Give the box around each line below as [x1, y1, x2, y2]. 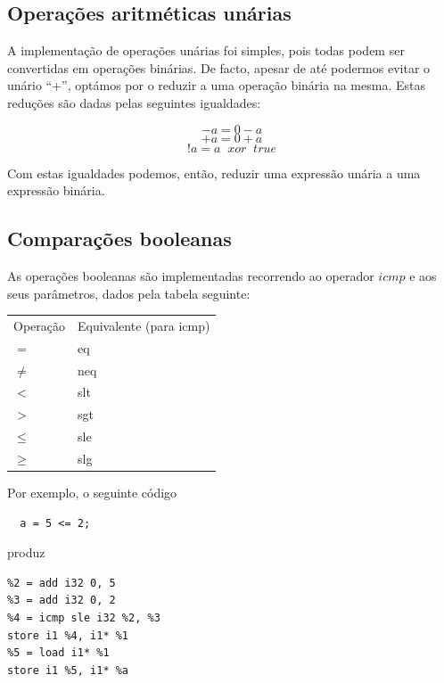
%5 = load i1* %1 [7, 646, 110, 660]
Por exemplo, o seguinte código [7, 483, 177, 502]
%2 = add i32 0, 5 [7, 576, 116, 589]
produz [7, 543, 45, 562]
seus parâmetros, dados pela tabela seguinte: [7, 284, 251, 302]
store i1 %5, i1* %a [7, 663, 129, 677]
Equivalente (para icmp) [78, 316, 210, 334]
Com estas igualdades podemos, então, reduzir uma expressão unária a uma [7, 163, 421, 182]
